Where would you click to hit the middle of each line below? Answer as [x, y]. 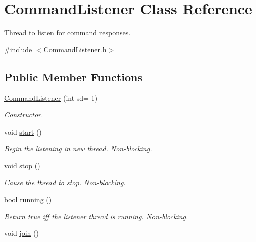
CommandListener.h [75, 49]
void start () [23, 131]
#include [18, 49]
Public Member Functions [73, 76]
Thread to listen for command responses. [67, 33]
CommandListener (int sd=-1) [51, 98]
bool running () [28, 199]
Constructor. [24, 115]
